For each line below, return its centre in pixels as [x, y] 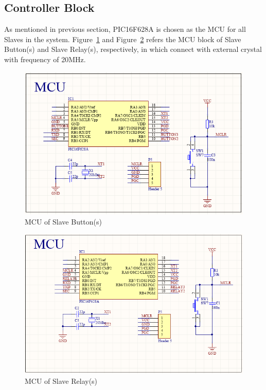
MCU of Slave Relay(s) [61, 381]
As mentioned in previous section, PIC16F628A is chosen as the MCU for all [125, 29]
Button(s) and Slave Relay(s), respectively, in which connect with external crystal [133, 49]
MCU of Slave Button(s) [63, 221]
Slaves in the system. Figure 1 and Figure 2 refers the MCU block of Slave [123, 39]
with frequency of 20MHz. [45, 59]
